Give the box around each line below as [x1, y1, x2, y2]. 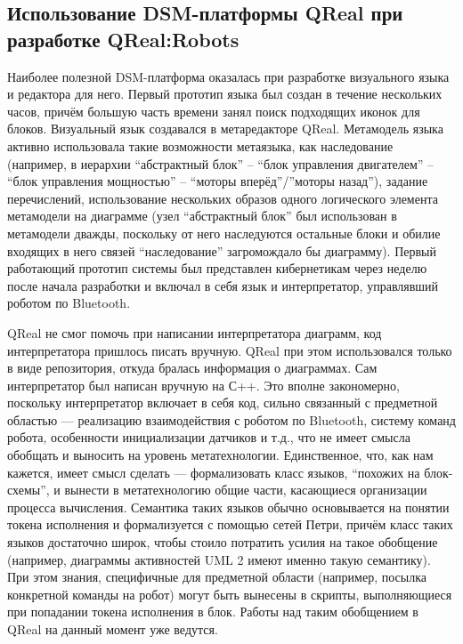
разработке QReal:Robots [7, 25, 240, 52]
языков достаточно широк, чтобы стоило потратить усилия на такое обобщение [7, 533, 438, 551]
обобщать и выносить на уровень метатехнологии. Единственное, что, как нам [7, 446, 434, 464]
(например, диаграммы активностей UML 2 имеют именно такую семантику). [7, 550, 431, 568]
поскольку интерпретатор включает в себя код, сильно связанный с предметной [7, 393, 438, 412]
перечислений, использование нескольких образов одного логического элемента [7, 189, 438, 207]
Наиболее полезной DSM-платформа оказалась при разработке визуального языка [7, 67, 450, 85]
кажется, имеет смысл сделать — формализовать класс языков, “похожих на [7, 463, 420, 481]
